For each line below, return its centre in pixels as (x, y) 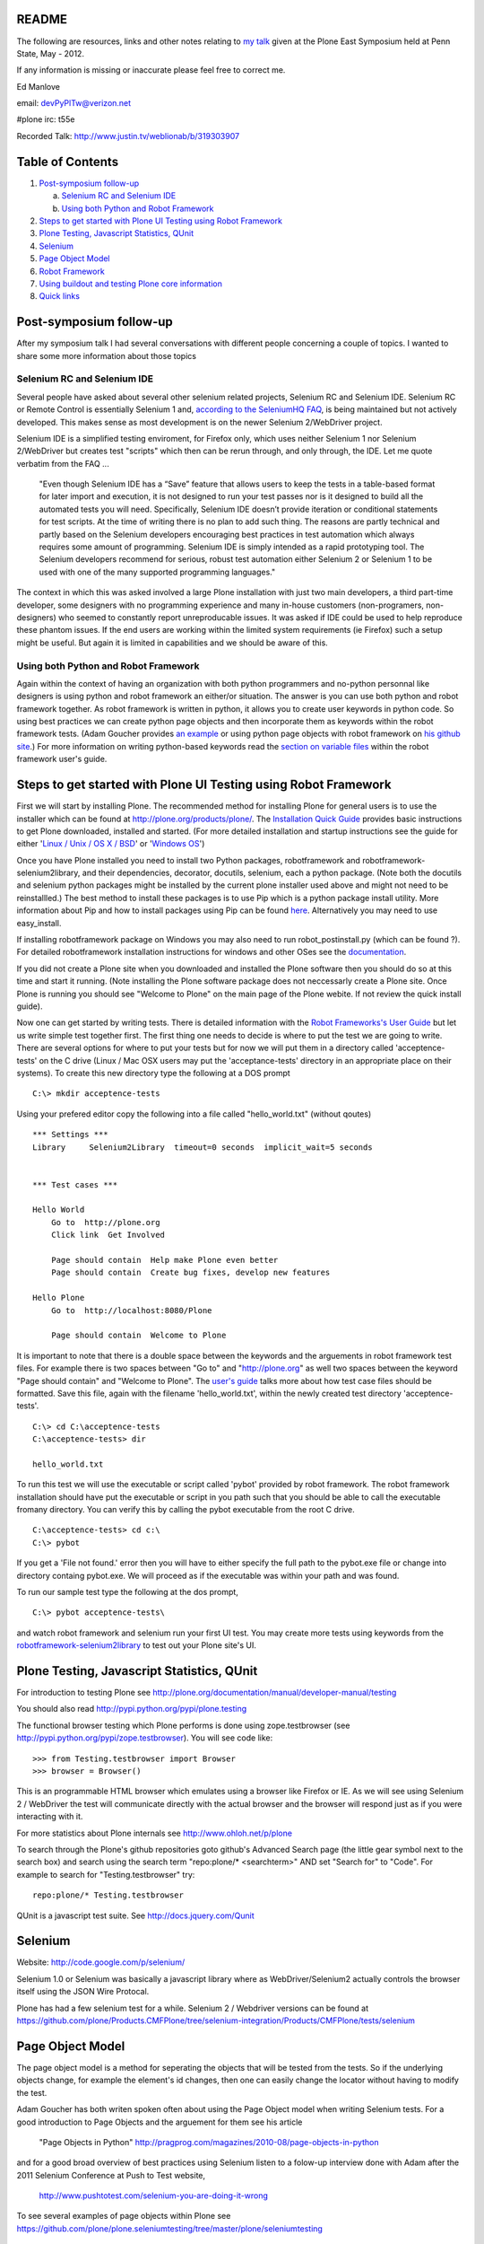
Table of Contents (68, 162)
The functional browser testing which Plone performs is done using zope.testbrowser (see (183, 1725)
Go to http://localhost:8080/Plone (131, 1310)
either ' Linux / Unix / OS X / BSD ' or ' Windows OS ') (111, 844)
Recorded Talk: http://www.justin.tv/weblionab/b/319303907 (128, 136)
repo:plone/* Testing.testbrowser (108, 1895)
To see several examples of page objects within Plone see (124, 2216)
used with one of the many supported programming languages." (157, 572)
